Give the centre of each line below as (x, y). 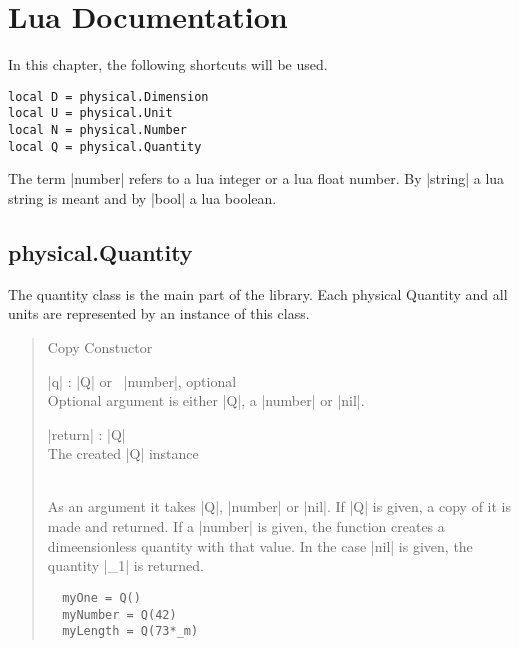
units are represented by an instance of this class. (159, 313)
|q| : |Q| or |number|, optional (142, 380)
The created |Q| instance (123, 453)
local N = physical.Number (97, 130)
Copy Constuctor (100, 346)
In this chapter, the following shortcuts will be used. (168, 64)
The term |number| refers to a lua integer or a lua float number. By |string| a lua (256, 178)
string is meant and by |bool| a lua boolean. (142, 197)
